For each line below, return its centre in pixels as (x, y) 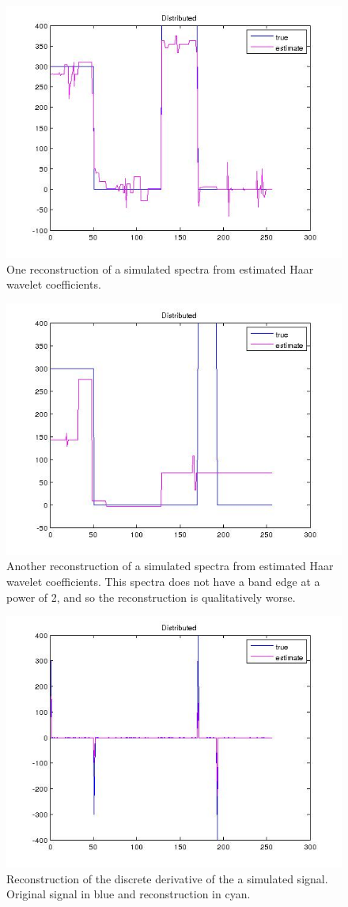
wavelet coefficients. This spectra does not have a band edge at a (163, 581)
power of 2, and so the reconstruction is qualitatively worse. (151, 597)
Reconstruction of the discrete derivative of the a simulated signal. (167, 878)
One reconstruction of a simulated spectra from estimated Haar (160, 268)
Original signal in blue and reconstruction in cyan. (129, 894)
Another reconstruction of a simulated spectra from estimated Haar (170, 566)
